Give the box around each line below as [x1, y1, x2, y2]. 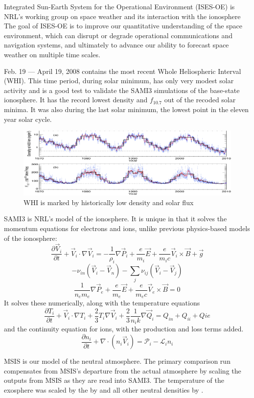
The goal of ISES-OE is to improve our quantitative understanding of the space [4, 21, 242, 31]
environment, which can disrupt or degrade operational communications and [4, 30, 233, 40]
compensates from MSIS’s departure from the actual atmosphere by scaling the [4, 365, 241, 375]
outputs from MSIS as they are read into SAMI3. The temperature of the [4, 375, 224, 385]
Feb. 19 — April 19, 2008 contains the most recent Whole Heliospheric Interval [4, 66, 241, 76]
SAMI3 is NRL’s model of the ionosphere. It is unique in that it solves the [4, 213, 227, 224]
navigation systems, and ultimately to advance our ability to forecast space [4, 40, 229, 50]
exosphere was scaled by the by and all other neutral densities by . [4, 385, 204, 395]
